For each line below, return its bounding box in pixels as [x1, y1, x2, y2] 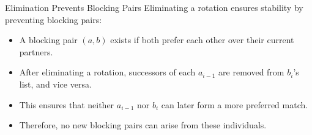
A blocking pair [19, 33, 78, 46]
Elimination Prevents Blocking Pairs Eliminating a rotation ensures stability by [5, 1, 303, 13]
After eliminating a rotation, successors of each [19, 66, 196, 78]
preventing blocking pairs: [5, 13, 102, 26]
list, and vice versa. [19, 77, 92, 90]
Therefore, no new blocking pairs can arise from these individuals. [19, 119, 267, 131]
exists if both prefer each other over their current [110, 33, 294, 46]
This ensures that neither [19, 98, 114, 111]
